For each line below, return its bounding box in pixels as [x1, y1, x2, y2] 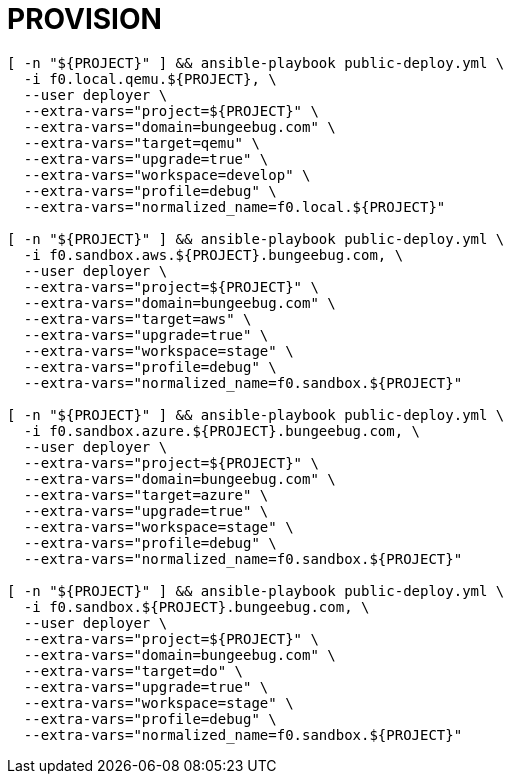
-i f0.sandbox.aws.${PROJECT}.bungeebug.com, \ [23, 246, 404, 263]
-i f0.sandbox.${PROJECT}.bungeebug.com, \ [23, 598, 370, 615]
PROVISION [7, 2, 162, 36]
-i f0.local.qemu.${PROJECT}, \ [23, 70, 277, 87]
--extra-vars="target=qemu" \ [23, 134, 260, 151]
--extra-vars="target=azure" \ [23, 486, 269, 503]
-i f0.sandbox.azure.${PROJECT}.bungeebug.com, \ [23, 422, 421, 439]
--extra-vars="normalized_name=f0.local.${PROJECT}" [23, 198, 446, 215]
